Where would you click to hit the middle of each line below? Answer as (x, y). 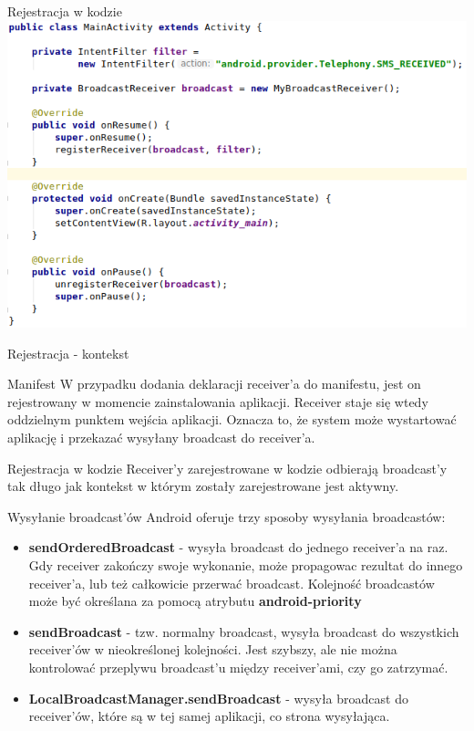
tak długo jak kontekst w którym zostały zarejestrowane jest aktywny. (203, 486)
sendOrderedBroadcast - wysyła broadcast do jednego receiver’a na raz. (238, 547)
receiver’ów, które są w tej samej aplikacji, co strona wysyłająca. (209, 716)
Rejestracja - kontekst (68, 353)
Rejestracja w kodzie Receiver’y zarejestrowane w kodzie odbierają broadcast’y (227, 468)
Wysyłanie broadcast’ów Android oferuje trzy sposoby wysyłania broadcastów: (227, 516)
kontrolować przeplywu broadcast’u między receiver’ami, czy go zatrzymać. (238, 668)
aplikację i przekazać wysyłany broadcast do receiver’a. (161, 438)
